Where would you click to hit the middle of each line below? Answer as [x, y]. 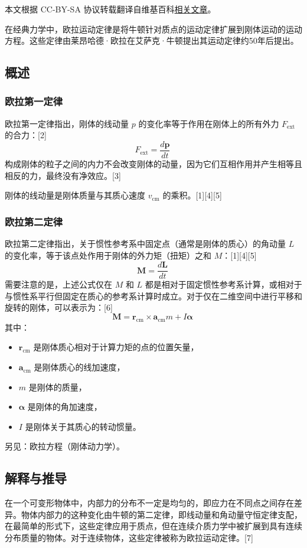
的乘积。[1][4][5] [192, 195]
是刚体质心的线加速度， [79, 367]
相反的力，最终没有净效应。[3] [63, 175]
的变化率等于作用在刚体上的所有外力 [209, 123]
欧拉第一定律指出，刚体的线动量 [67, 123]
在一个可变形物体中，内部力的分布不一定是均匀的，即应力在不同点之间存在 [149, 503]
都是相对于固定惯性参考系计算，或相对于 [223, 284]
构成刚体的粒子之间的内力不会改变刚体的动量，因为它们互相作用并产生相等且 [153, 164]
